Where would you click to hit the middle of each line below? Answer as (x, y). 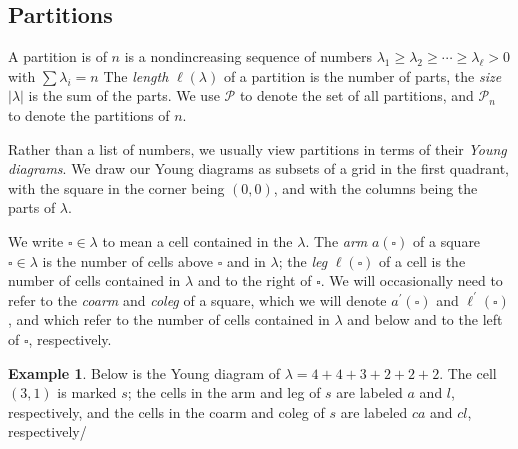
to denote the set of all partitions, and (356, 95)
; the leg (303, 260)
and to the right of (254, 280)
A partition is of (57, 56)
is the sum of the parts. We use (124, 95)
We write (36, 240)
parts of (32, 207)
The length (136, 75)
